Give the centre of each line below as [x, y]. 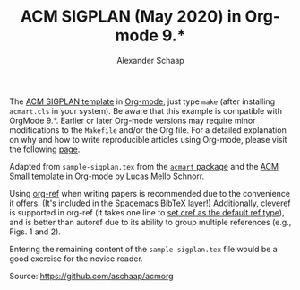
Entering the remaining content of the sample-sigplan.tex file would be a [143, 249]
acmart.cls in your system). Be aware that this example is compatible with [146, 110]
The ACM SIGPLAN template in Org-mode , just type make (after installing [142, 101]
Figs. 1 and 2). [35, 232]
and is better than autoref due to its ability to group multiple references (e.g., [150, 222]
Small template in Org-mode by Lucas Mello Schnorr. [107, 176]
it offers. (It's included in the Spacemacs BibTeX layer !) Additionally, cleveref [150, 203]
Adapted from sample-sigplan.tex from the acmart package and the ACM [144, 166]
